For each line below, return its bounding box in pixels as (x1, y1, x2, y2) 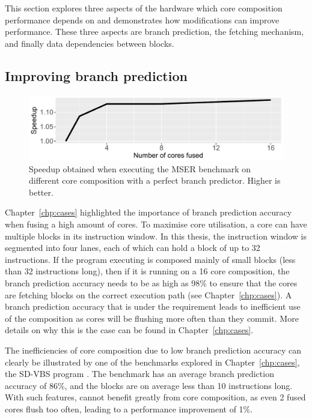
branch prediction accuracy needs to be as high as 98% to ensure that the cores (5, 277, 298, 289)
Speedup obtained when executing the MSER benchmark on (29, 162, 251, 175)
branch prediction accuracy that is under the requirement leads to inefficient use (5, 300, 301, 313)
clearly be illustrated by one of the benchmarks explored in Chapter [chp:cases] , (5, 355, 300, 368)
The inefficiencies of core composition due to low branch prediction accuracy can (5, 343, 301, 356)
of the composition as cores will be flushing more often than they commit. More (5, 312, 299, 324)
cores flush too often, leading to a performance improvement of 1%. (5, 402, 253, 415)
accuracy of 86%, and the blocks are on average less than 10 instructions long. (5, 379, 293, 391)
